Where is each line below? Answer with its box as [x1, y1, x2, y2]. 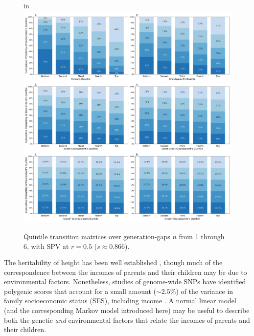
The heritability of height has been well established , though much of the [4, 257, 223, 268]
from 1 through [179, 231, 225, 241]
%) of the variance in [170, 286, 233, 296]
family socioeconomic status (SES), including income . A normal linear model [4, 295, 236, 306]
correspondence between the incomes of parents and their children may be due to [4, 267, 247, 277]
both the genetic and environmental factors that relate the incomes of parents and [4, 314, 250, 325]
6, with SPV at [23, 241, 69, 251]
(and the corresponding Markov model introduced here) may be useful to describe [4, 305, 250, 315]
